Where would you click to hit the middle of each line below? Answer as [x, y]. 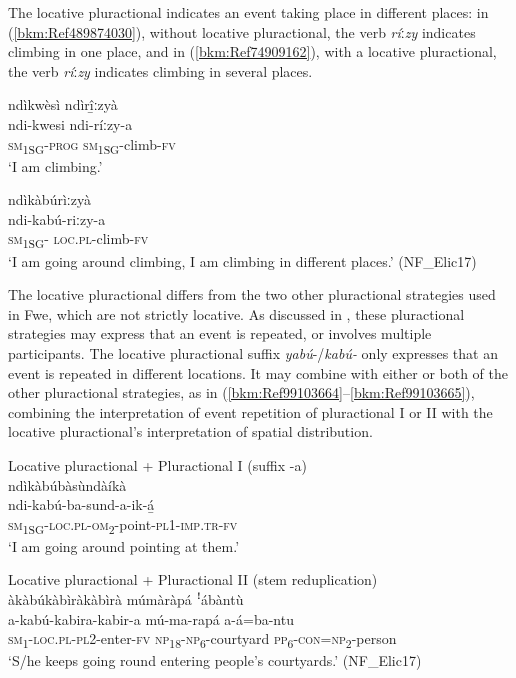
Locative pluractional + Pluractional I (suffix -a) [157, 464]
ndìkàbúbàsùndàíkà [67, 484]
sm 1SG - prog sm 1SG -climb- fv [92, 145]
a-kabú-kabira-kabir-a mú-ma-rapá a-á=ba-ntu [151, 618]
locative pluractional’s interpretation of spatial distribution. [190, 431]
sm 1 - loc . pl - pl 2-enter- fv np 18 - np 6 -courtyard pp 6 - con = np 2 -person [202, 640]
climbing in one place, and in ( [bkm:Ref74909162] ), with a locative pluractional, [252, 51]
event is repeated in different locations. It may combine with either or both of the [258, 372]
